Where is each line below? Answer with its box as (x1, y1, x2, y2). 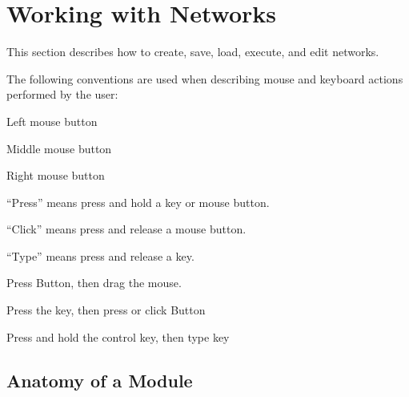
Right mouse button (6, 167, 105, 184)
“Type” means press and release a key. (6, 247, 194, 264)
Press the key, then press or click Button (6, 302, 206, 318)
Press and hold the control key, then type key (6, 328, 230, 345)
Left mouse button (6, 112, 98, 129)
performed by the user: (6, 86, 118, 103)
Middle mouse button (6, 140, 112, 156)
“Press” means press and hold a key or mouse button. (6, 193, 270, 210)
